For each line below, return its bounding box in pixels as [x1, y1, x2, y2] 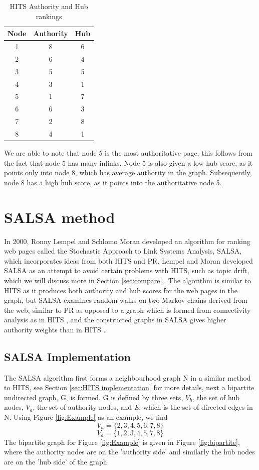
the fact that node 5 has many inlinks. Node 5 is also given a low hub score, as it [4, 157, 253, 168]
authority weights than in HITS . [4, 324, 106, 334]
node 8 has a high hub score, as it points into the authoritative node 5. [4, 177, 222, 187]
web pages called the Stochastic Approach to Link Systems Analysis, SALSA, [4, 246, 242, 256]
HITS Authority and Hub [10, 1, 88, 11]
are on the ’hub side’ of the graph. [4, 456, 109, 466]
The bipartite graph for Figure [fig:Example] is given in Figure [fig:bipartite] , [4, 436, 240, 447]
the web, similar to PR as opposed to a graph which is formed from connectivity [4, 304, 251, 315]
